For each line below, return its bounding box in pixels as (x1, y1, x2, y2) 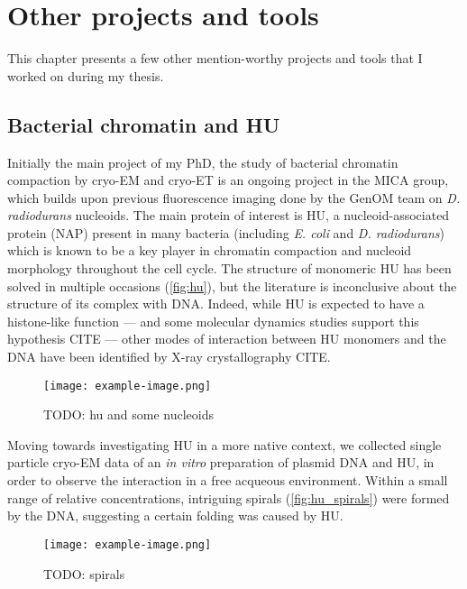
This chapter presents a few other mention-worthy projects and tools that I (7, 49, 423, 68)
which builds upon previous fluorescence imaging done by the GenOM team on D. (7, 188, 461, 207)
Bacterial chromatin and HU (7, 110, 280, 138)
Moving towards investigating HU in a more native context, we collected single (7, 435, 442, 454)
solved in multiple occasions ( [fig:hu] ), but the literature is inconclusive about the (7, 276, 457, 295)
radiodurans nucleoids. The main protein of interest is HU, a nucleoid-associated (7, 206, 450, 225)
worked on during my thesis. (7, 66, 164, 85)
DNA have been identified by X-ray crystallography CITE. (7, 347, 331, 366)
